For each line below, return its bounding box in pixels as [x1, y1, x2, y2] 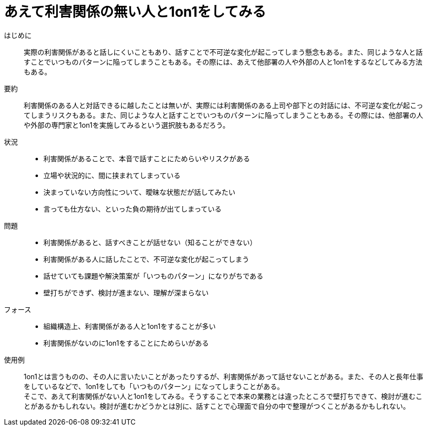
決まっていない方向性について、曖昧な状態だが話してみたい [43, 187, 236, 196]
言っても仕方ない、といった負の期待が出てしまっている [43, 204, 222, 213]
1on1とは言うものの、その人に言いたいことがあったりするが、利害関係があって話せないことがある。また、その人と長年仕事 [24, 372, 424, 381]
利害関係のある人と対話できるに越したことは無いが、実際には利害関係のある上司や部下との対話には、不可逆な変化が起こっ [24, 101, 424, 109]
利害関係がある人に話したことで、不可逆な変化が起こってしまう [43, 254, 249, 263]
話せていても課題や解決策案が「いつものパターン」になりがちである [43, 271, 264, 280]
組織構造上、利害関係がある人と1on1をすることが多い [43, 322, 216, 330]
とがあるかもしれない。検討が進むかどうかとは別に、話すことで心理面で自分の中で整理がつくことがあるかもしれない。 [24, 401, 410, 410]
